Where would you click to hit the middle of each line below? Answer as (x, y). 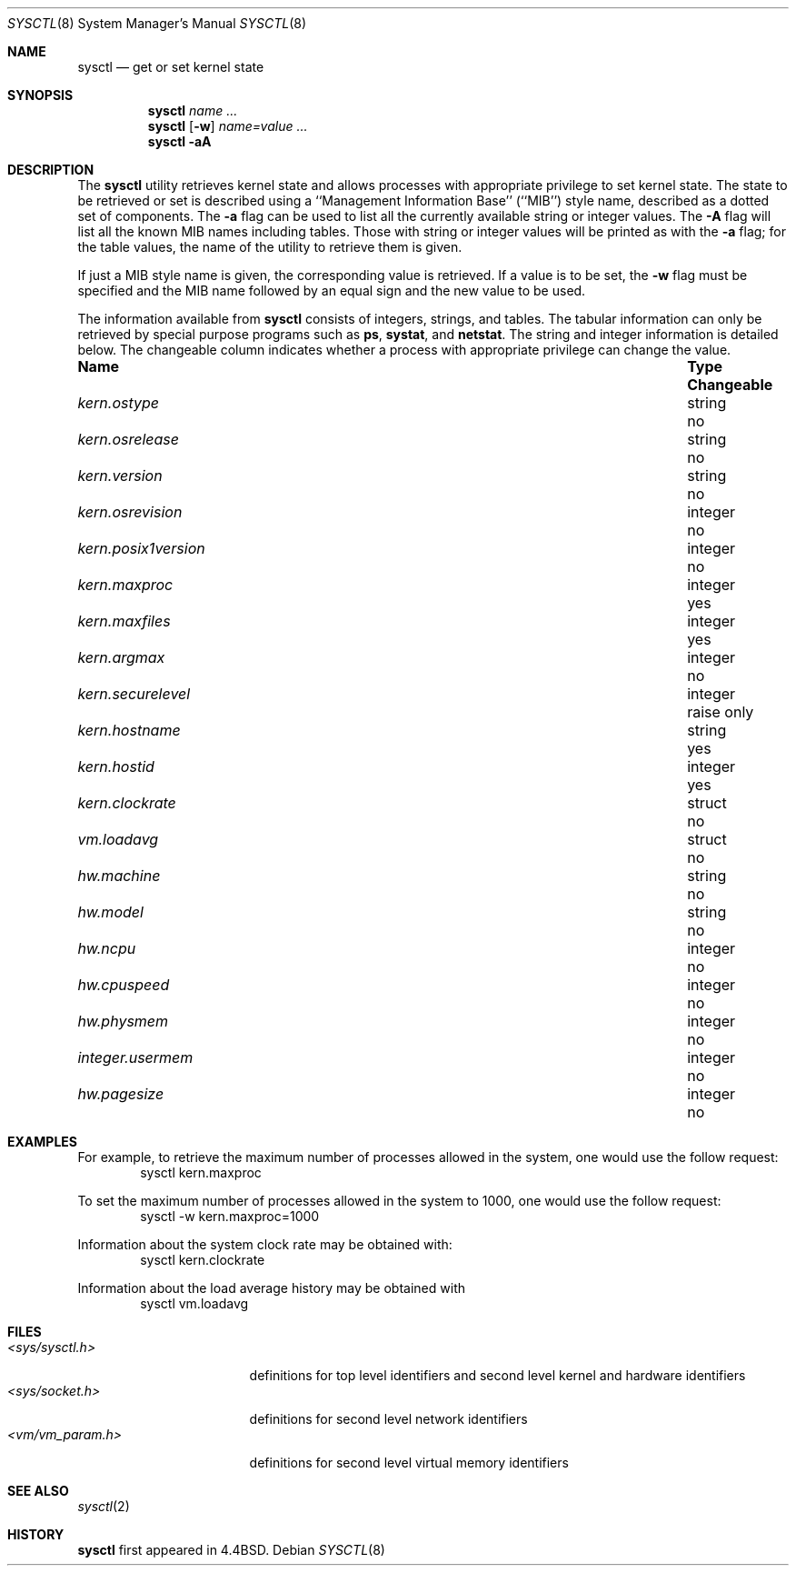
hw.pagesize (121, 1094)
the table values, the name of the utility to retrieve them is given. (270, 247)
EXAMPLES (42, 1142)
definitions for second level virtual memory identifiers (409, 1463)
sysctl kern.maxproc (201, 1172)
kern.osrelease (128, 439)
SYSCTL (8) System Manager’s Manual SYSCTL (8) (157, 23)
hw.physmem (123, 1021)
